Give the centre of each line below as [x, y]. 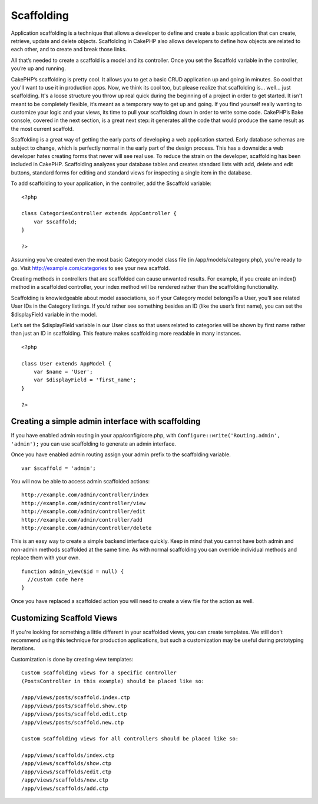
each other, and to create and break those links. [69, 50]
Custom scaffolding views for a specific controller [99, 673]
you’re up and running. [38, 68]
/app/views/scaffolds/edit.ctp [67, 772]
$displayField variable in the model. [54, 314]
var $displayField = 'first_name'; [85, 380]
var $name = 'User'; [63, 372]
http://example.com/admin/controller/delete [87, 528]
